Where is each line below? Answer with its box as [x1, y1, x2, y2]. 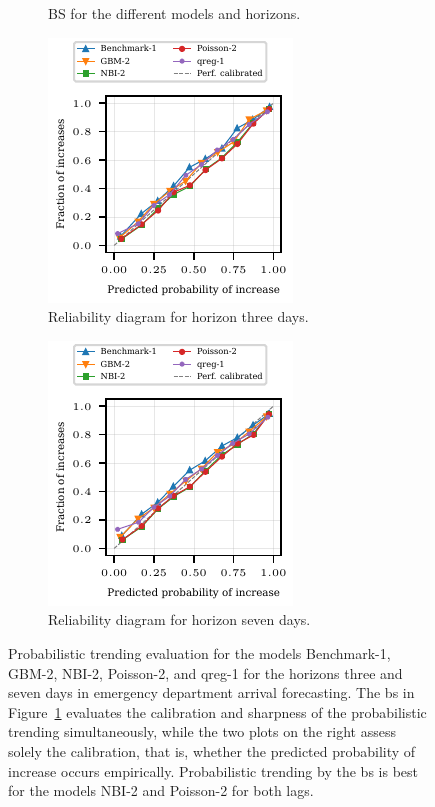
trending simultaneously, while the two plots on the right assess [8, 721, 396, 742]
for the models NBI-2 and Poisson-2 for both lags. [8, 780, 314, 801]
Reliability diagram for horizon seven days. [48, 609, 311, 630]
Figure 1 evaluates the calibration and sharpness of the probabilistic [8, 701, 427, 722]
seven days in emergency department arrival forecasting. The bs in [8, 682, 415, 703]
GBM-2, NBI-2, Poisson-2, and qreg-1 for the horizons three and [8, 662, 403, 683]
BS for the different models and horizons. [48, 3, 301, 23]
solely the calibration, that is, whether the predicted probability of [8, 740, 416, 761]
